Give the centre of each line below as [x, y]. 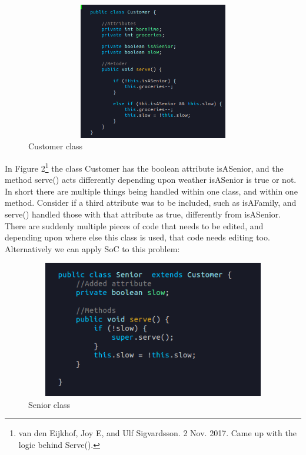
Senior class [49, 404]
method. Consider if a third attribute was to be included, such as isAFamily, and [151, 203]
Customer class [56, 146]
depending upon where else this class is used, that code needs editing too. [137, 237]
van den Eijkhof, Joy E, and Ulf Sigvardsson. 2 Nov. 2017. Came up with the [157, 433]
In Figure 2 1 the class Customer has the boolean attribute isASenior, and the [144, 167]
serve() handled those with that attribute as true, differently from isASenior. [143, 214]
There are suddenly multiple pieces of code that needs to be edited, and [134, 225]
